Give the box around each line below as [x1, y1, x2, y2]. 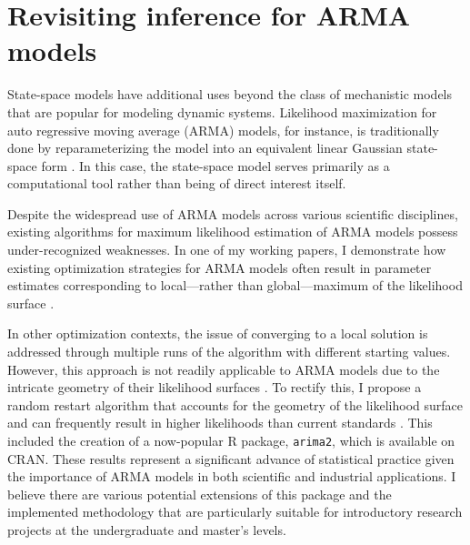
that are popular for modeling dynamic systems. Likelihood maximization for [7, 102, 437, 121]
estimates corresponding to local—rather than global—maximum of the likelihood [7, 276, 463, 295]
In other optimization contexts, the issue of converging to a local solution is [7, 324, 428, 343]
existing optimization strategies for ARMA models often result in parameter [7, 257, 432, 277]
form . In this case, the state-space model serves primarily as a [41, 156, 390, 175]
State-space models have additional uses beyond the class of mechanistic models [7, 85, 453, 104]
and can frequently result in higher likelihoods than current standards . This [7, 413, 433, 432]
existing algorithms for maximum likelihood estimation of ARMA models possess [7, 222, 458, 241]
